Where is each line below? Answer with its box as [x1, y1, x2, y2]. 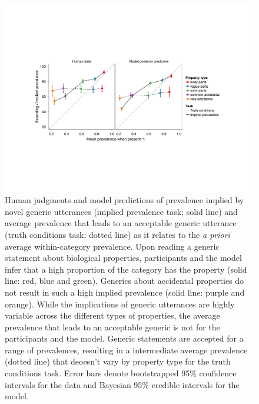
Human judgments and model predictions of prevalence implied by [5, 194, 244, 206]
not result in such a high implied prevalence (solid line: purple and [5, 286, 245, 298]
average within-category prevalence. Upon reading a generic [5, 240, 220, 252]
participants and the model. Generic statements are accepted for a [5, 332, 244, 345]
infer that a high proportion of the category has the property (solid [5, 263, 247, 275]
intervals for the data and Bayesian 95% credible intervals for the [5, 378, 240, 390]
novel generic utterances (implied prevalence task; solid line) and [5, 205, 238, 217]
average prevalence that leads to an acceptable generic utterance [5, 217, 237, 229]
